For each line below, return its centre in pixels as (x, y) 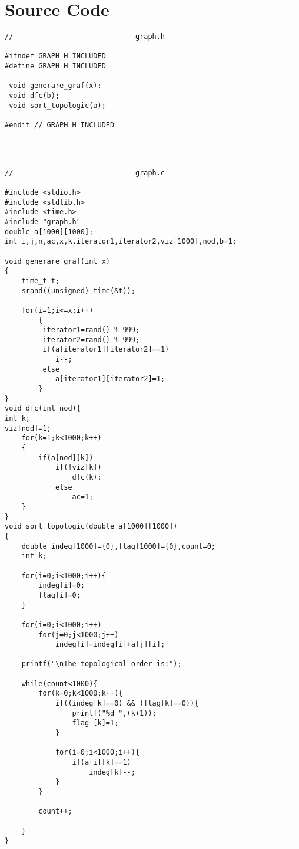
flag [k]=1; (95, 723)
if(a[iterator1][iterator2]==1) (106, 350)
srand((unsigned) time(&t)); (78, 291)
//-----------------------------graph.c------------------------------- (150, 173)
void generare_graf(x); (55, 86)
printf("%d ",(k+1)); (114, 713)
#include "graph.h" (43, 222)
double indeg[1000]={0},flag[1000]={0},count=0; (118, 546)
